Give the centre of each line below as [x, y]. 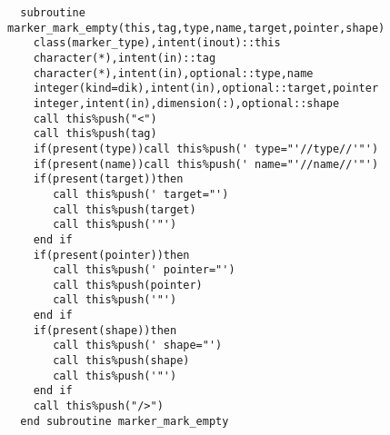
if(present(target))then [108, 179]
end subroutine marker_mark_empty [125, 421]
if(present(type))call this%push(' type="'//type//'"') [206, 148]
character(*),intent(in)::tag [125, 58]
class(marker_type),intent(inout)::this [157, 43]
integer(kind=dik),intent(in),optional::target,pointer [206, 89]
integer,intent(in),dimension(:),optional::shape [186, 103]
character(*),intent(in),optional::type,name [173, 73]
